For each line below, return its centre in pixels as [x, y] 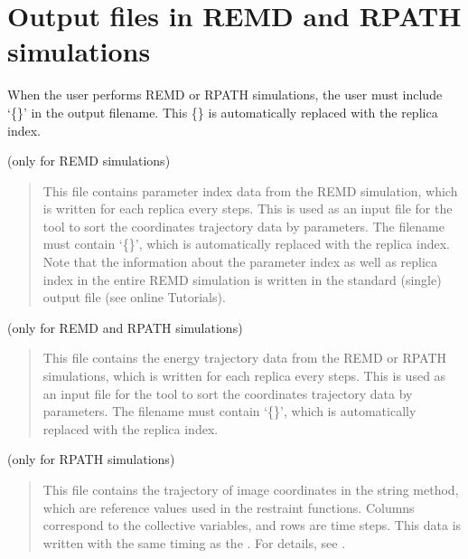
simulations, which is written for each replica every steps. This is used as [244, 376]
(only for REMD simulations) [89, 161]
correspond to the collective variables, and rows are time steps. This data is [252, 525]
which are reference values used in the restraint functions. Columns [229, 507]
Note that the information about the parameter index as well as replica [240, 262]
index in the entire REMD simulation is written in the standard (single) [242, 279]
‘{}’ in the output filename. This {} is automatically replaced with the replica [223, 112]
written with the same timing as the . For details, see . [194, 542]
